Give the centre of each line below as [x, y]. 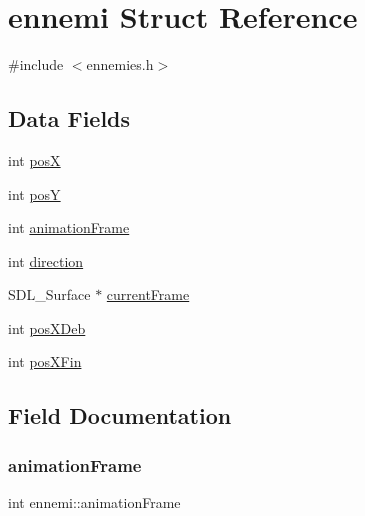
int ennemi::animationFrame [94, 502]
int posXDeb [47, 327]
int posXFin [45, 361]
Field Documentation [120, 415]
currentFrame [148, 294]
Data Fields [69, 118]
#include [36, 64]
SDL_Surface [49, 294]
